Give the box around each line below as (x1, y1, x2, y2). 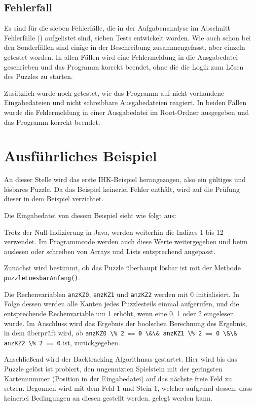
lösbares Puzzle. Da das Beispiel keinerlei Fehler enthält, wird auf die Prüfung (4, 184, 240, 194)
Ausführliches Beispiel (4, 146, 157, 166)
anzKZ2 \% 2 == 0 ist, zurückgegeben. (4, 337, 120, 347)
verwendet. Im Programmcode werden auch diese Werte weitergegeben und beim (4, 236, 248, 247)
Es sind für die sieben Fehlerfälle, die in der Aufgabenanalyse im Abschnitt (4, 23, 231, 33)
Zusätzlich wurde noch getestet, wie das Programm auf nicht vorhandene (4, 87, 224, 98)
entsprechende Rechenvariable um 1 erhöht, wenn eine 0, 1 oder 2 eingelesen (4, 308, 234, 318)
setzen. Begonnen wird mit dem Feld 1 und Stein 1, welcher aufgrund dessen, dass (4, 383, 252, 393)
